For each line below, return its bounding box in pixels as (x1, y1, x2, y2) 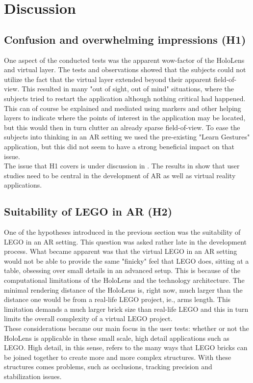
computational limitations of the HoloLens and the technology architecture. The (4, 275, 245, 285)
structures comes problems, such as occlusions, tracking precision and (4, 361, 212, 372)
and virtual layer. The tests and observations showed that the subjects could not (4, 64, 246, 75)
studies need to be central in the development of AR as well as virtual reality (4, 170, 236, 180)
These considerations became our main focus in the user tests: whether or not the (4, 323, 249, 333)
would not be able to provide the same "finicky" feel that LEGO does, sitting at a (4, 255, 249, 266)
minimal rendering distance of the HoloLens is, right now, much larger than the (4, 284, 243, 295)
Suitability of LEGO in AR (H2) (4, 204, 173, 219)
